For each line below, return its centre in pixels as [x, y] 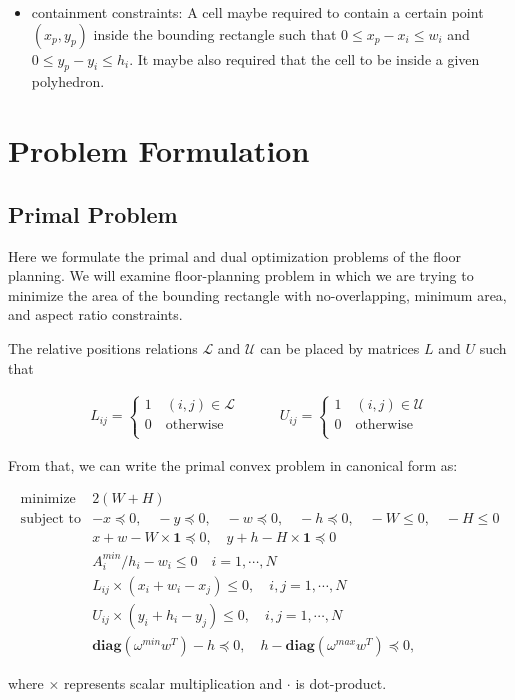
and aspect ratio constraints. [95, 314]
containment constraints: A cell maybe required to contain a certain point [257, 12]
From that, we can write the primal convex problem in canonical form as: [233, 464]
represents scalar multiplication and [173, 683]
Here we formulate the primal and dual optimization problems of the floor [234, 255]
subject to [50, 519]
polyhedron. [68, 81]
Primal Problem [93, 213]
